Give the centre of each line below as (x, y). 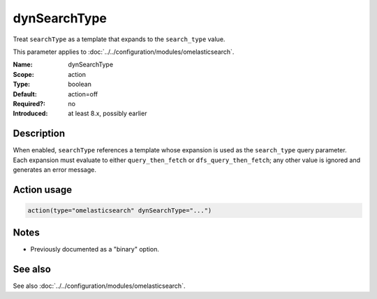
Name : (23, 65)
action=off (83, 94)
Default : (25, 94)
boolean (80, 85)
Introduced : (30, 114)
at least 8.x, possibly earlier (108, 114)
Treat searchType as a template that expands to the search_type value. (119, 39)
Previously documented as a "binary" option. (95, 249)
